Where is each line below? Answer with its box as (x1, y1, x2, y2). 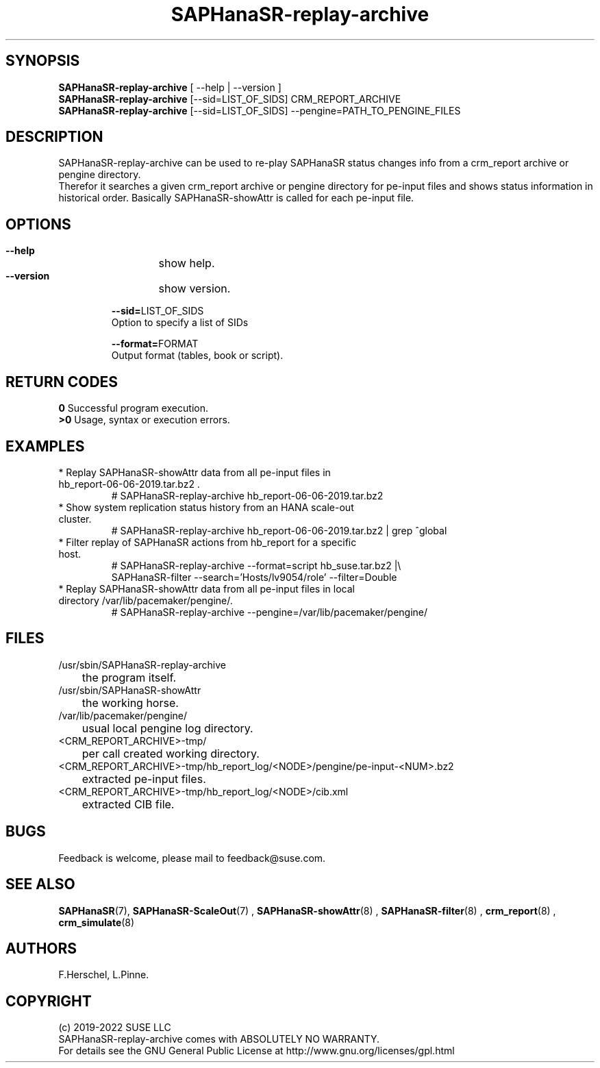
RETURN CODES (5, 373, 118, 390)
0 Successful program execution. (58, 402, 208, 414)
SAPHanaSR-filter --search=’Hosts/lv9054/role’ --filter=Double (111, 571, 397, 583)
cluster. (58, 512, 92, 525)
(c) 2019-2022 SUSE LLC (58, 1021, 171, 1034)
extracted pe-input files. (82, 771, 206, 786)
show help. (158, 256, 215, 271)
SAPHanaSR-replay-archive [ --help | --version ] (58, 81, 282, 93)
